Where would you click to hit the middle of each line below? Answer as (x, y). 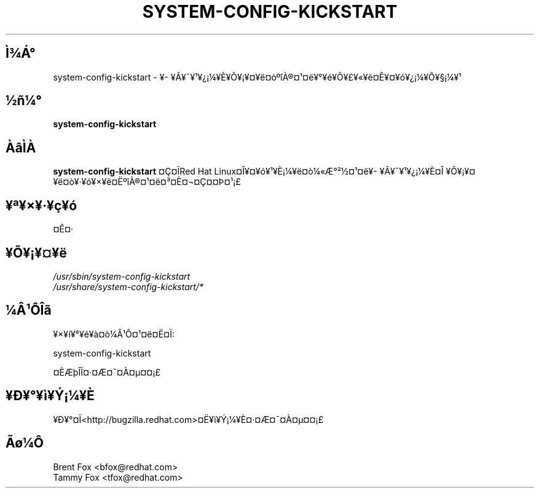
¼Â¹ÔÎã (29, 310)
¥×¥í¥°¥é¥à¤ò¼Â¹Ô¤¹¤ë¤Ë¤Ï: (114, 334)
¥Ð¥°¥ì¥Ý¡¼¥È (50, 396)
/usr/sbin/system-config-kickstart (122, 276)
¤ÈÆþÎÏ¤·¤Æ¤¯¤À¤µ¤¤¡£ (107, 372)
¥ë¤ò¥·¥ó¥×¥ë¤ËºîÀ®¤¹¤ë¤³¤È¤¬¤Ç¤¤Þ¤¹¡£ (147, 182)
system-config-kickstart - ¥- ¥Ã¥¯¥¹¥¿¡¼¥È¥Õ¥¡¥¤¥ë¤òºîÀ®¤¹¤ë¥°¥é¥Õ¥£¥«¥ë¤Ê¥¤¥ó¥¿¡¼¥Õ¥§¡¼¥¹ (257, 77)
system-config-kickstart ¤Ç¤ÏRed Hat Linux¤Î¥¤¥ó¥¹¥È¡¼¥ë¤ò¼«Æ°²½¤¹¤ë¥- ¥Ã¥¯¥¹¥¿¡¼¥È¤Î (248, 172)
